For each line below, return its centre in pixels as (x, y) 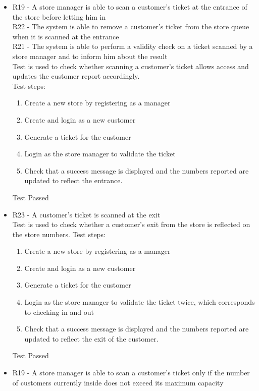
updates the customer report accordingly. (76, 76)
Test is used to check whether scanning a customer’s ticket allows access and (131, 66)
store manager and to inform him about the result (90, 56)
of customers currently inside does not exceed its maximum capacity (118, 382)
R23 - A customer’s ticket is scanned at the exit (86, 214)
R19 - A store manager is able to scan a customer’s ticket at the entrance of (130, 7)
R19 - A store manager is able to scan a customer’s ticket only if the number (131, 373)
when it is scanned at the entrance (66, 36)
